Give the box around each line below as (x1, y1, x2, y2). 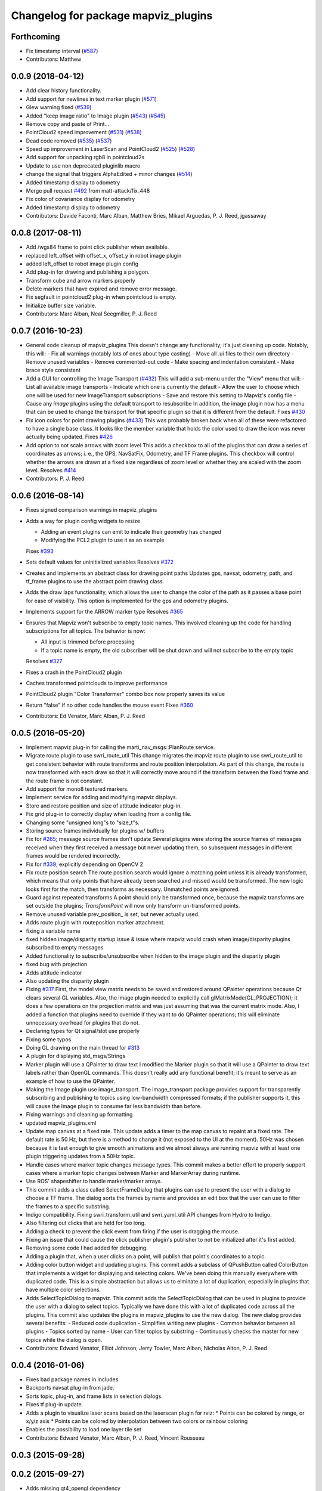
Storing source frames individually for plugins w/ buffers (26, 827, 165, 834)
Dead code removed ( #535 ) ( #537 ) (26, 137, 112, 144)
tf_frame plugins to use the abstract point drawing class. (26, 578, 165, 585)
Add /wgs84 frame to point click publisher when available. (26, 243, 169, 250)
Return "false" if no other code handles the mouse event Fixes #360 (26, 701, 194, 709)
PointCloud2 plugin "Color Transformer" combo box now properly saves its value (26, 691, 225, 698)
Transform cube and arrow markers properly (26, 277, 135, 284)
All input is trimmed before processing (41, 638, 135, 645)
